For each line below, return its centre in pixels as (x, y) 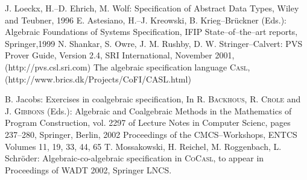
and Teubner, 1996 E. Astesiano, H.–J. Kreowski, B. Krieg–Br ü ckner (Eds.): (146, 20)
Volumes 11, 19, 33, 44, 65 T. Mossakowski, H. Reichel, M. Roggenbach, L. (143, 146)
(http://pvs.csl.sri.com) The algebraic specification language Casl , (128, 67)
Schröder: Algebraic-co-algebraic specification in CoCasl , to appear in (135, 158)
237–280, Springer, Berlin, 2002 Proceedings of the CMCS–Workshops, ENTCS (151, 134)
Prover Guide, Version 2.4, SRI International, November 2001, (120, 55)
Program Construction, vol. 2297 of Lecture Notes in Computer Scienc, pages (148, 123)
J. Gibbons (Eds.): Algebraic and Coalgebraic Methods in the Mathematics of (148, 110)
